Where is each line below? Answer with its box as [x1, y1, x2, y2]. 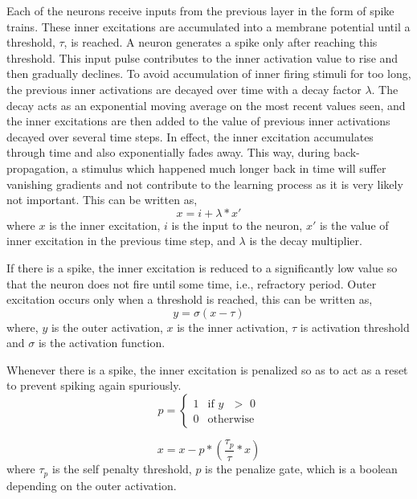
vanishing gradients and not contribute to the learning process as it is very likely [6, 175, 403, 192]
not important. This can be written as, [6, 191, 198, 208]
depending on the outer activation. [6, 477, 177, 493]
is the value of [319, 216, 389, 233]
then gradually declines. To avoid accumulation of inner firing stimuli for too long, [6, 65, 411, 82]
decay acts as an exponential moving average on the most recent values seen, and [6, 96, 406, 113]
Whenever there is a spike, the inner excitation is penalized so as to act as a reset [6, 361, 408, 378]
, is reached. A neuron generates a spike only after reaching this [63, 34, 378, 51]
